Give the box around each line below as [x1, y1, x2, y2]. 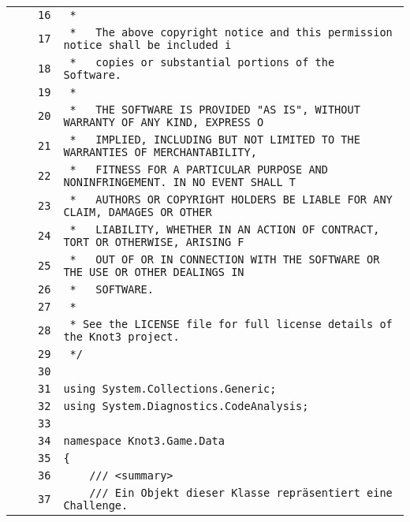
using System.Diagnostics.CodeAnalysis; [63, 400, 309, 412]
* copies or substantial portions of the [69, 56, 335, 69]
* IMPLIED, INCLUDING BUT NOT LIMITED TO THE [69, 133, 360, 146]
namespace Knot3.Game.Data [63, 434, 225, 447]
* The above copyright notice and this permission [69, 26, 393, 39]
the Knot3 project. [63, 330, 180, 343]
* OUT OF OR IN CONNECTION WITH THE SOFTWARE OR [69, 253, 380, 266]
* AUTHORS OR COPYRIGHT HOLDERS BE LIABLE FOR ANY [69, 193, 393, 206]
